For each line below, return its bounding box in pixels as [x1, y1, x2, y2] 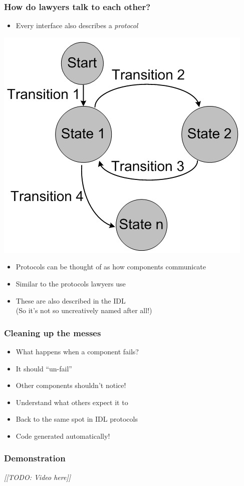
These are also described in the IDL [16, 295, 126, 306]
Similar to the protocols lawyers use [16, 278, 126, 288]
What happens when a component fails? [16, 346, 139, 356]
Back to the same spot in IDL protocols [16, 414, 138, 424]
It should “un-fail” [16, 363, 72, 373]
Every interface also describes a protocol [16, 20, 138, 31]
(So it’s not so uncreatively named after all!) [16, 305, 152, 316]
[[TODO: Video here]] [4, 471, 71, 482]
